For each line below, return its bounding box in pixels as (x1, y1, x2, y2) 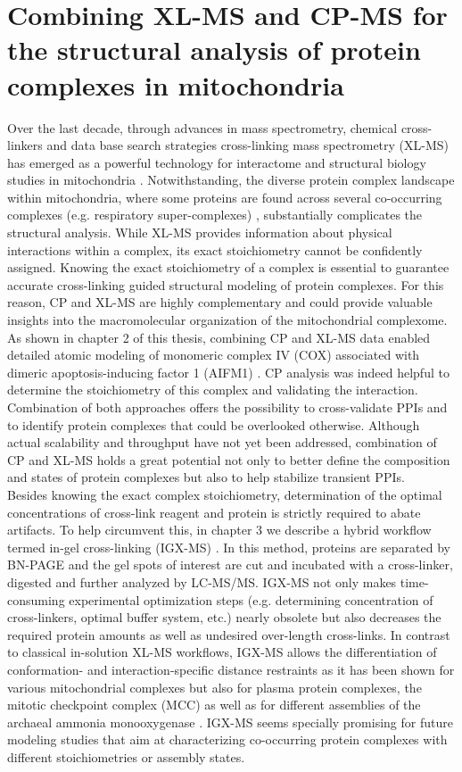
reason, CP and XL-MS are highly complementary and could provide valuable (7, 293, 433, 311)
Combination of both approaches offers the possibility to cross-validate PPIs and (7, 398, 448, 416)
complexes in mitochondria (7, 66, 344, 103)
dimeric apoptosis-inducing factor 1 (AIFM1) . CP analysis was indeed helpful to (7, 362, 450, 381)
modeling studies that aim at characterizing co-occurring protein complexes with (7, 730, 448, 749)
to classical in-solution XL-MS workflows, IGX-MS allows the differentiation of (7, 643, 437, 661)
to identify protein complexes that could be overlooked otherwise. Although (7, 415, 420, 434)
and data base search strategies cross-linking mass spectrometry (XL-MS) (46, 136, 450, 154)
